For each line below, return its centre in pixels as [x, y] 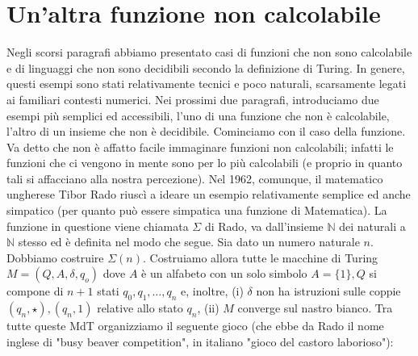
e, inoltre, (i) [212, 291]
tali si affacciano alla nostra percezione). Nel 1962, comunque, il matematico [195, 178]
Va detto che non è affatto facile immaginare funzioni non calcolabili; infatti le [200, 147]
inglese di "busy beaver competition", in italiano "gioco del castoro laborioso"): [200, 341]
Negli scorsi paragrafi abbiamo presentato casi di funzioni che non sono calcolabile [209, 52]
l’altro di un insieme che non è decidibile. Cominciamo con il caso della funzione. [206, 131]
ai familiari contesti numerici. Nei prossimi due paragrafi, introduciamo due [193, 99]
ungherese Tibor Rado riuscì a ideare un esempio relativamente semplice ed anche [209, 194]
